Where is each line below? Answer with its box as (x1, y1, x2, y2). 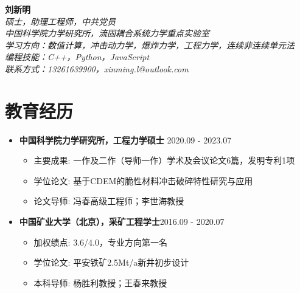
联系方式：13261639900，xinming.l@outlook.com (5, 62, 189, 75)
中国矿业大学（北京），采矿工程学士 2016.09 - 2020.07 (19, 215, 225, 228)
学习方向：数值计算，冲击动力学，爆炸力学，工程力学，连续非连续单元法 (5, 38, 295, 51)
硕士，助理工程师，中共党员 (5, 15, 116, 27)
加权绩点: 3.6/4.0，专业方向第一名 (33, 235, 167, 248)
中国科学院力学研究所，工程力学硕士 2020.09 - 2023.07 (19, 133, 232, 146)
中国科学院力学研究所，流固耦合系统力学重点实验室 (5, 27, 209, 40)
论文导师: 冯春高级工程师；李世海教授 (33, 195, 184, 207)
